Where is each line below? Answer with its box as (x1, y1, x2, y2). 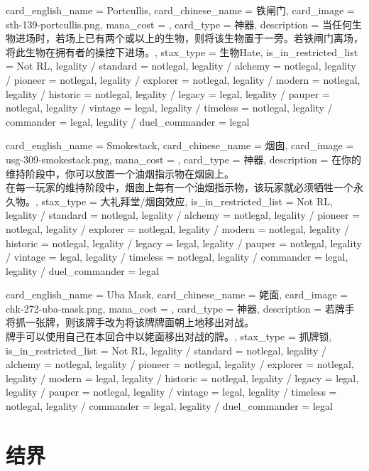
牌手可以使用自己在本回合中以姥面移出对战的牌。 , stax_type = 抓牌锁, (6, 329, 332, 344)
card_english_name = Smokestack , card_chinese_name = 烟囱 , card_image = (6, 138, 354, 153)
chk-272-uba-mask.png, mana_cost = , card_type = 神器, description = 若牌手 (6, 301, 355, 315)
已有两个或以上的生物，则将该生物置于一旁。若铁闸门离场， (84, 31, 363, 45)
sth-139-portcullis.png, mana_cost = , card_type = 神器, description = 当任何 (6, 16, 353, 31)
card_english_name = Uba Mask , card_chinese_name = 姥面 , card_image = (6, 287, 348, 302)
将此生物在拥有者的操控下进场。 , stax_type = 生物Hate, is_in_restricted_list (6, 44, 358, 59)
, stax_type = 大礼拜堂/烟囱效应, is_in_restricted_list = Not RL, (35, 193, 333, 208)
